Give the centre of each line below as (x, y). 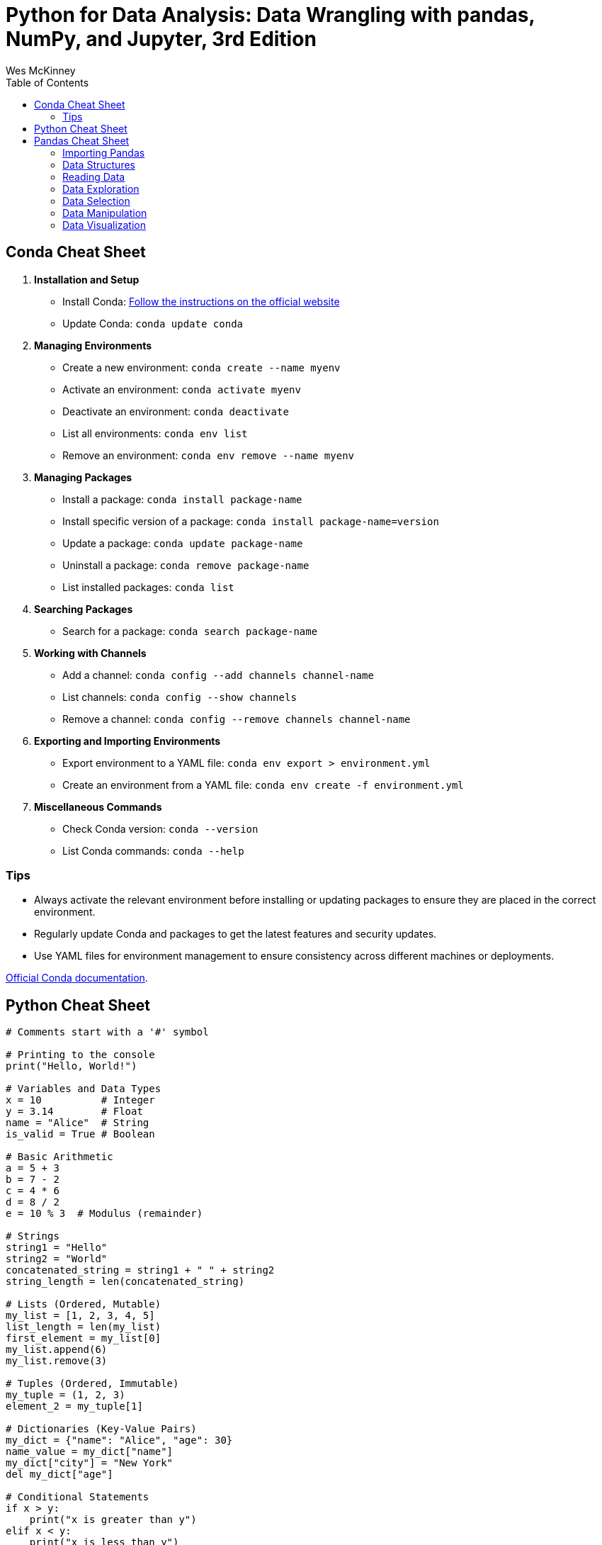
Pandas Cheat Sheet (82, 140)
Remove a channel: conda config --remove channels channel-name (237, 719)
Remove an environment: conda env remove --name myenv (208, 455)
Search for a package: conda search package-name (190, 631)
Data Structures (99, 164)
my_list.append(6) (57, 1350)
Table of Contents (47, 82)
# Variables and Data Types (84, 1089)
